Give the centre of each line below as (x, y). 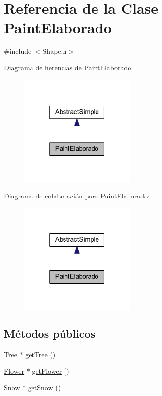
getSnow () (44, 387)
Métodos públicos (50, 334)
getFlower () (51, 371)
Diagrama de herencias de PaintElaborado (68, 67)
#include (18, 51)
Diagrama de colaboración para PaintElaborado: (77, 195)
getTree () (40, 354)
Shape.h (55, 51)
